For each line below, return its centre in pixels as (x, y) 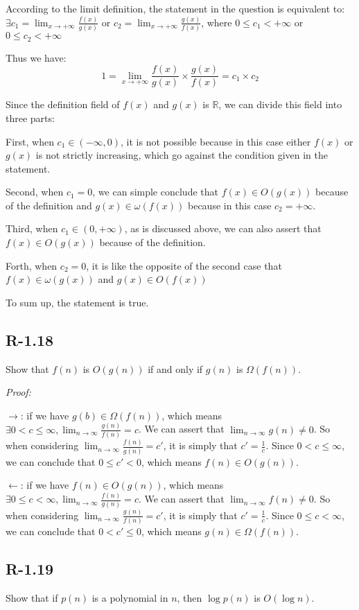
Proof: (18, 392)
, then (190, 597)
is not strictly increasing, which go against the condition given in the (182, 155)
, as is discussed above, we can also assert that (223, 228)
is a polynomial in (130, 597)
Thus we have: (36, 57)
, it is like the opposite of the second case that (184, 265)
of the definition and (49, 205)
